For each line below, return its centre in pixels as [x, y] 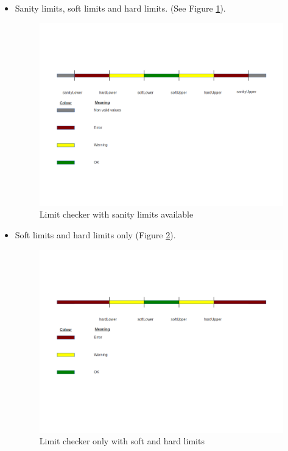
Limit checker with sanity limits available [116, 214]
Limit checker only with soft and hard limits [122, 441]
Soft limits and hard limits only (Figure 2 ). [95, 234]
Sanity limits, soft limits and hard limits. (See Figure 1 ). [120, 8]
